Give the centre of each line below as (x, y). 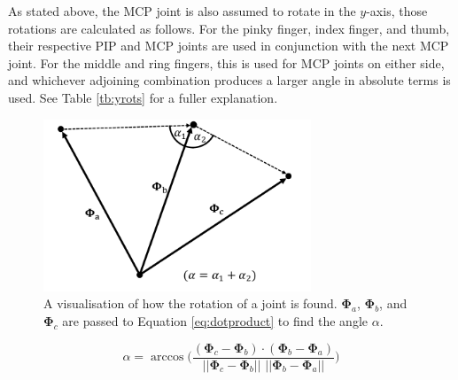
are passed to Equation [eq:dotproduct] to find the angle (215, 321)
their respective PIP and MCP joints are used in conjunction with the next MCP (229, 46)
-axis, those (397, 11)
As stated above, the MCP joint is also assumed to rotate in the (182, 11)
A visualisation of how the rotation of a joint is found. (190, 303)
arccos (167, 357)
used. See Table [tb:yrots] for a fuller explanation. (143, 97)
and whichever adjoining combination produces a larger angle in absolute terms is (229, 80)
